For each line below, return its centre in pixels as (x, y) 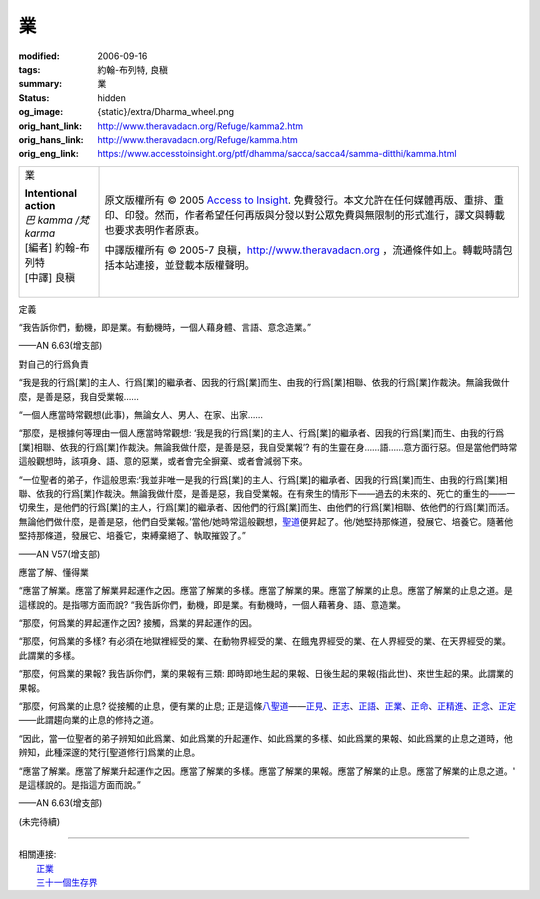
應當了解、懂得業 (53, 572)
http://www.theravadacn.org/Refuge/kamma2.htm (200, 126)
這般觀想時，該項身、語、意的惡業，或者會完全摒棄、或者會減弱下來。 (163, 461)
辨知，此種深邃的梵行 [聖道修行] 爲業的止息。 (109, 752)
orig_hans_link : (51, 139)
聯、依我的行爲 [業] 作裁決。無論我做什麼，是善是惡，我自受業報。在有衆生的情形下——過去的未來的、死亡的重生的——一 (267, 493)
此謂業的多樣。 (49, 655)
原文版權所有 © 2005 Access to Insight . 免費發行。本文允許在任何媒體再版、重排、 (299, 200)
